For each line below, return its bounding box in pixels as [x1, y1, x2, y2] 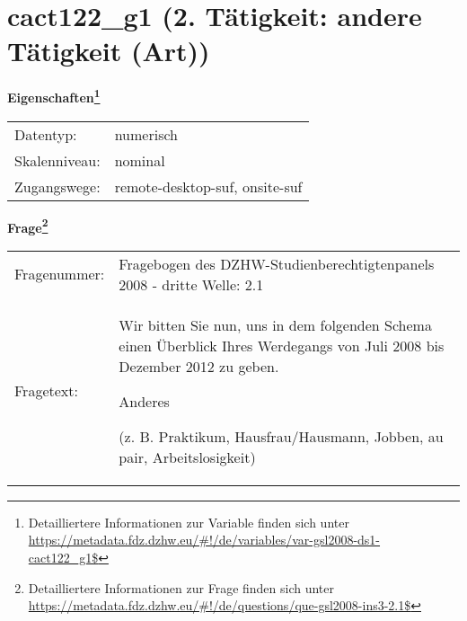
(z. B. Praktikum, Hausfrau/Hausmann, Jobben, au [119, 425, 444, 447]
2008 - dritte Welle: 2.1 [119, 273, 264, 295]
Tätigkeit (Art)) [7, 32, 210, 69]
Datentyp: [14, 123, 77, 145]
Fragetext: [14, 380, 78, 402]
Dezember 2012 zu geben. [119, 355, 279, 377]
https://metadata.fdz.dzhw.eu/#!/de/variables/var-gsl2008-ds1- [28, 530, 381, 549]
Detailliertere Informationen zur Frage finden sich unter [28, 578, 335, 597]
